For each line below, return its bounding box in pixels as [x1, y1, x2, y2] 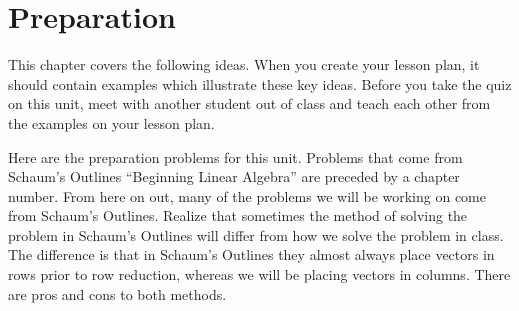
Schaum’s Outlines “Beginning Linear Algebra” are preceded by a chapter [8, 166, 460, 187]
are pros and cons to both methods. [8, 283, 227, 304]
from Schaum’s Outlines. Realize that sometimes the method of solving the [8, 205, 468, 226]
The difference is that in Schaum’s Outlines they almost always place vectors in [8, 244, 495, 265]
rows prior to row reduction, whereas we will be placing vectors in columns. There [8, 264, 511, 285]
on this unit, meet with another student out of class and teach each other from [8, 93, 491, 114]
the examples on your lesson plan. [8, 112, 215, 133]
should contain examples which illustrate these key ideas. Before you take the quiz [8, 73, 512, 94]
